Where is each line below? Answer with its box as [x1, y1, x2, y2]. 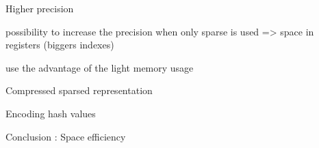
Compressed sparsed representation [5, 83, 153, 98]
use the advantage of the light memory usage [5, 60, 194, 74]
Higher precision [5, 1, 74, 15]
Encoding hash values [5, 106, 96, 120]
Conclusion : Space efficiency [5, 129, 126, 143]
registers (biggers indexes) [5, 38, 114, 52]
